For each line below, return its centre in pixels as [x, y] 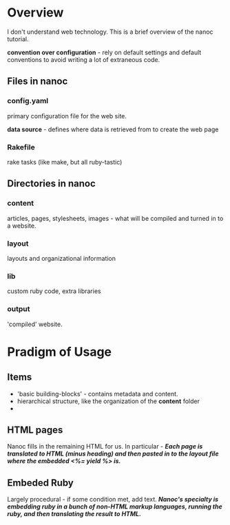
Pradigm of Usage [60, 352]
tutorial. [18, 39]
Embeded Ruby [40, 483]
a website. [22, 226]
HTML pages [35, 430]
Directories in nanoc [52, 184]
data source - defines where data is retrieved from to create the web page [113, 129]
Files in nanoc [38, 82]
